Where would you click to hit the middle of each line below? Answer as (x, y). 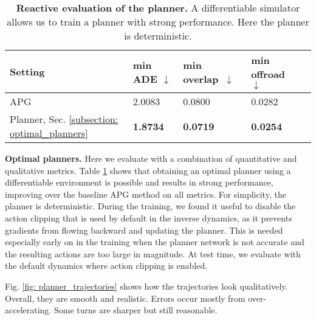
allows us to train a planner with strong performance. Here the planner (158, 22)
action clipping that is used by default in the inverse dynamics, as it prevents (149, 217)
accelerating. (28, 310)
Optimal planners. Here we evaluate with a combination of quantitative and (151, 158)
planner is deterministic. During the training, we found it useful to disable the (150, 206)
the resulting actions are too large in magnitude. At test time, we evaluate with (153, 253)
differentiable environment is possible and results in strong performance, (139, 182)
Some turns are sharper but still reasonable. (136, 310)
